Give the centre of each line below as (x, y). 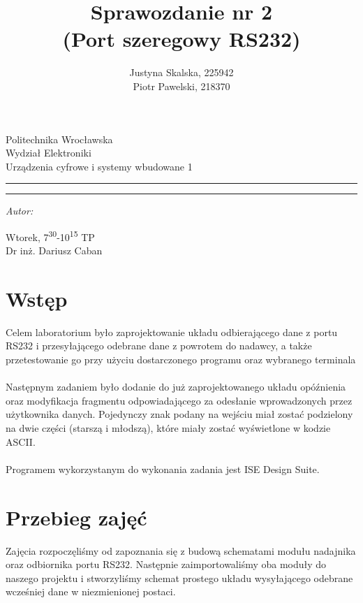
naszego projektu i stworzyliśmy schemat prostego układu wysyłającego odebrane (179, 577)
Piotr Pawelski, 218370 (181, 86)
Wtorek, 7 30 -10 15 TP (50, 235)
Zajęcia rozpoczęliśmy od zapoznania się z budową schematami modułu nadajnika (181, 550)
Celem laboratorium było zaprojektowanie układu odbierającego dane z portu (172, 332)
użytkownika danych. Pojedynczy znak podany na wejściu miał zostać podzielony (179, 414)
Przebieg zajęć (76, 517)
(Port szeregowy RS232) (181, 39)
